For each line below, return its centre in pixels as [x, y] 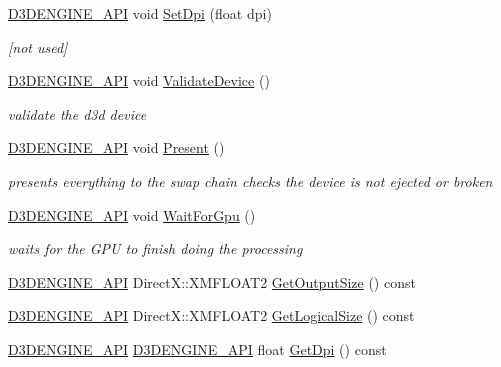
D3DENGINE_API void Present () [116, 147]
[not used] [38, 46]
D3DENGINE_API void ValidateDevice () [139, 80]
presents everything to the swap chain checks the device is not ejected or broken [250, 180]
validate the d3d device [77, 113]
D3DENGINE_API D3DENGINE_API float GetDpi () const [197, 348]
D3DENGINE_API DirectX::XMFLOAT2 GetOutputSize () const [212, 281]
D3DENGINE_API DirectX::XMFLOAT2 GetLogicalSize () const [211, 315]
